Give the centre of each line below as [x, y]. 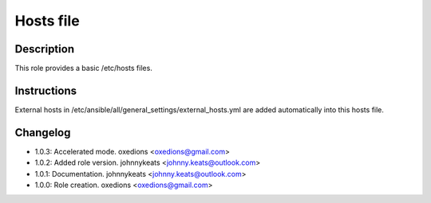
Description [45, 49]
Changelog [43, 133]
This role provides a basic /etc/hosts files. [84, 68]
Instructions [46, 90]
